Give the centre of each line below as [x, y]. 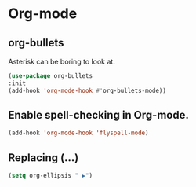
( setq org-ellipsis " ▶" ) [50, 176]
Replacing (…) [44, 158]
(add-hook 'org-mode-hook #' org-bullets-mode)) [87, 90]
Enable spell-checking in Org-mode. [99, 115]
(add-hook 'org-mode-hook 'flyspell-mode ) [78, 133]
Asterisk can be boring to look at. [62, 61]
